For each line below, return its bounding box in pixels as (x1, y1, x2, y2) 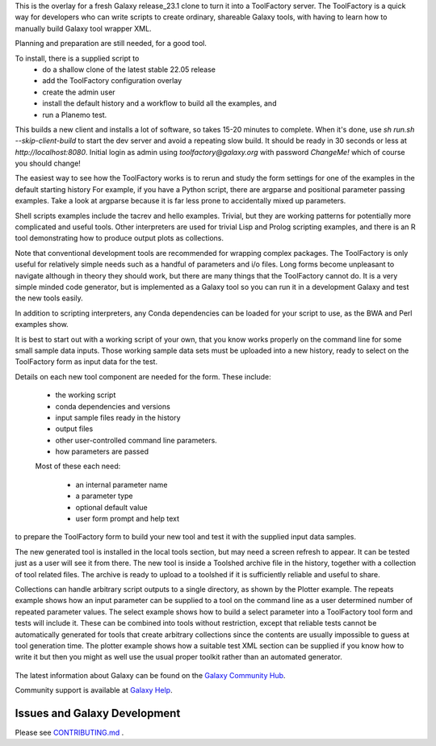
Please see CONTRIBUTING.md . (15, 727, 124, 737)
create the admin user (42, 87, 116, 97)
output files (55, 424, 94, 434)
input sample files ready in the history (55, 413, 181, 422)
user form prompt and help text (75, 513, 180, 524)
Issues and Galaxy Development (15, 706, 181, 720)
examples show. (15, 320, 69, 329)
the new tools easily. (15, 293, 84, 303)
